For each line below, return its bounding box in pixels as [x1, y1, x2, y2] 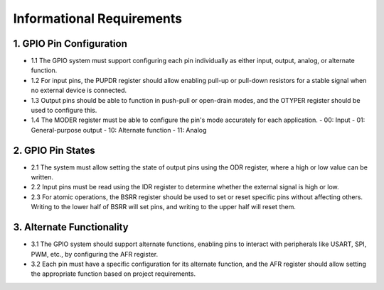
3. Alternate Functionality [13, 221, 129, 233]
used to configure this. [31, 106, 97, 115]
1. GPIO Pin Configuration [13, 38, 127, 50]
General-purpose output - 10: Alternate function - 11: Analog [31, 126, 207, 134]
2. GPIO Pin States [13, 144, 95, 156]
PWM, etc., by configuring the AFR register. [31, 250, 159, 258]
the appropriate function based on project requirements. [31, 269, 196, 278]
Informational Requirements [13, 11, 183, 26]
